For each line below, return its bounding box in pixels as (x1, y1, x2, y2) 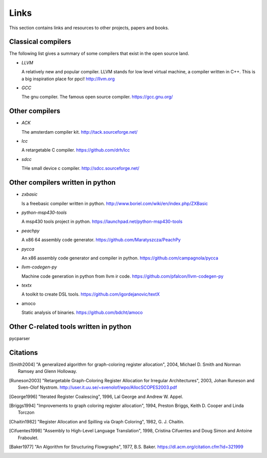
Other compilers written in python (9, 178, 116, 187)
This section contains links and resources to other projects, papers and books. (9, 25, 169, 31)
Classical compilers (9, 38, 71, 46)
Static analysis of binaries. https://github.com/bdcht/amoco (21, 309, 143, 315)
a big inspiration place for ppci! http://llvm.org (21, 76, 115, 82)
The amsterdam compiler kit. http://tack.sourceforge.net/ (21, 129, 138, 135)
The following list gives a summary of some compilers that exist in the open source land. (9, 51, 189, 56)
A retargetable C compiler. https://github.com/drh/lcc (21, 147, 131, 153)
